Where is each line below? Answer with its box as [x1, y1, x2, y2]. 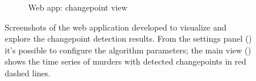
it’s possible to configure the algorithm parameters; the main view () [5, 43, 251, 56]
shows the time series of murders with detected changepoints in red [5, 55, 247, 67]
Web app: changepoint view [28, 1, 127, 13]
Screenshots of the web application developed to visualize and [5, 21, 227, 33]
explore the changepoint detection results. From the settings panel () [5, 32, 252, 45]
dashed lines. [5, 66, 50, 79]
